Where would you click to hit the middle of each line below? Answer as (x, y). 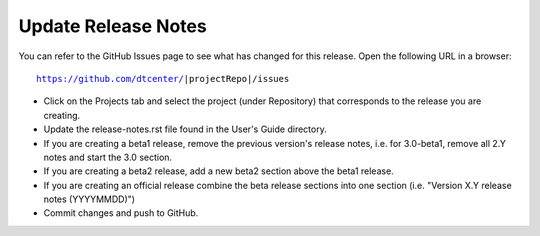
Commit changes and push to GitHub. (121, 213)
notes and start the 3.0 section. (108, 157)
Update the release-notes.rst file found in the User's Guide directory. (185, 129)
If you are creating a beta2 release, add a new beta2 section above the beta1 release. (218, 171)
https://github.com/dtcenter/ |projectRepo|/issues (163, 78)
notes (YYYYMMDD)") (89, 199)
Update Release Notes (112, 26)
